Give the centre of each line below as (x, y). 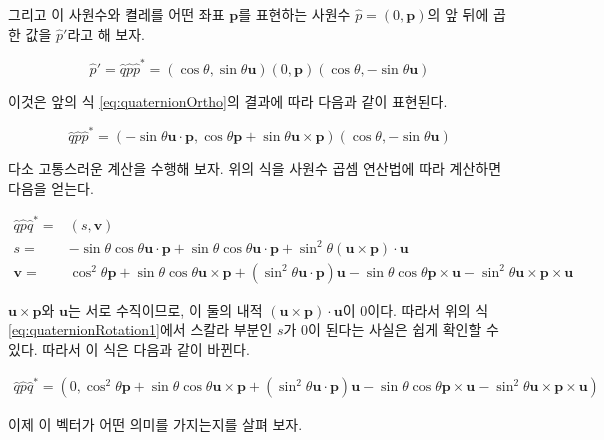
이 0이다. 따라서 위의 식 (415, 309)
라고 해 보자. (106, 33)
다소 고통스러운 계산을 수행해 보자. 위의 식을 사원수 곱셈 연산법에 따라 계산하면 (255, 168)
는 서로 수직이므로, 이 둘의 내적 (165, 309)
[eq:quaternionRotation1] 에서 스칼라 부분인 (140, 329)
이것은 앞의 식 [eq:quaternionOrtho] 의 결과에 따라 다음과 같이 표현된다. (228, 100)
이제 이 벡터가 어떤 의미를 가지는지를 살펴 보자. (155, 424)
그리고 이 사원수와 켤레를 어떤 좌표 (116, 14)
